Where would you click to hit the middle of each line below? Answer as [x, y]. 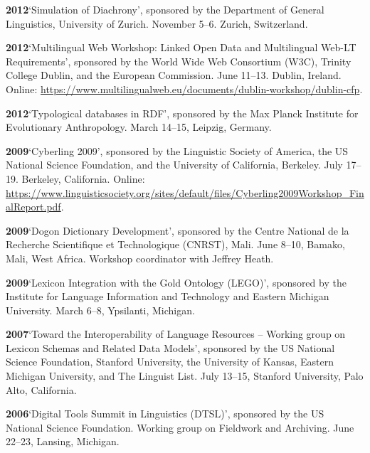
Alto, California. [41, 389]
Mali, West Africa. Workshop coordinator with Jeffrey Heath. [140, 258]
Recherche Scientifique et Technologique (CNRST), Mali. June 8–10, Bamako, [175, 244]
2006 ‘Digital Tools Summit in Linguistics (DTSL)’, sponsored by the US [165, 414]
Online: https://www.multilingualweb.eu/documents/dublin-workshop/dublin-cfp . [184, 89]
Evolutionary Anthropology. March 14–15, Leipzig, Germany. [139, 127]
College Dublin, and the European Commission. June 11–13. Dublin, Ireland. [174, 75]
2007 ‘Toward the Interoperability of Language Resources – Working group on [176, 334]
